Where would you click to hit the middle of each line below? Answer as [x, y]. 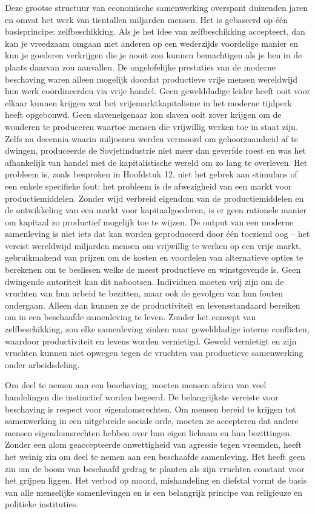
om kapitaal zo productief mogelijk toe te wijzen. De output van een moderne [149, 221]
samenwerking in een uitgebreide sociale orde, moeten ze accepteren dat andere [152, 421]
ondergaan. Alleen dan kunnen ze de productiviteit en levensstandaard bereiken [153, 305]
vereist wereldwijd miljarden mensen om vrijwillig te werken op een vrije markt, [153, 245]
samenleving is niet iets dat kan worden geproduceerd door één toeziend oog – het [157, 234]
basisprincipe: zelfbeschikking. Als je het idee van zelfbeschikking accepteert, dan [155, 31]
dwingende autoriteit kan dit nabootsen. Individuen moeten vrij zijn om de [144, 281]
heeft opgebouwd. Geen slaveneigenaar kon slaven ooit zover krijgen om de [143, 115]
